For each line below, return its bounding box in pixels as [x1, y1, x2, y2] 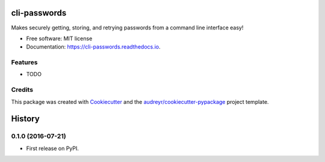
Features [11, 58, 38, 67]
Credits [11, 86, 33, 94]
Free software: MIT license [26, 35, 93, 42]
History [11, 114, 40, 124]
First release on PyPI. [26, 145, 79, 152]
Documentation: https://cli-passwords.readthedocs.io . [26, 43, 161, 50]
